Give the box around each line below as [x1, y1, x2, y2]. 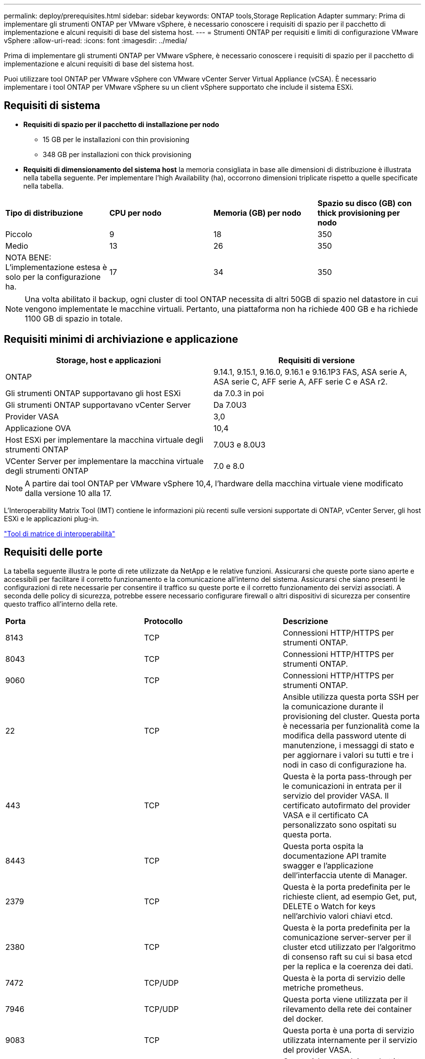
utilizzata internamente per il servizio [282, 1035, 418, 1045]
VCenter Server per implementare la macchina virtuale [5, 456, 204, 466]
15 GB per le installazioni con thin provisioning [43, 135, 189, 144]
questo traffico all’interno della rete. [4, 599, 118, 608]
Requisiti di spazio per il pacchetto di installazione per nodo [23, 120, 219, 128]
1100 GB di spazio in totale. [25, 313, 123, 323]
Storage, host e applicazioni [56, 355, 161, 365]
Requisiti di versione [278, 355, 355, 365]
